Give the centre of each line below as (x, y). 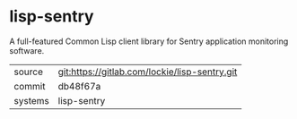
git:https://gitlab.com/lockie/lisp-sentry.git (148, 72)
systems (31, 100)
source (28, 72)
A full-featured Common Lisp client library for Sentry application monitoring (149, 41)
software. (27, 50)
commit (30, 86)
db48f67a (79, 86)
